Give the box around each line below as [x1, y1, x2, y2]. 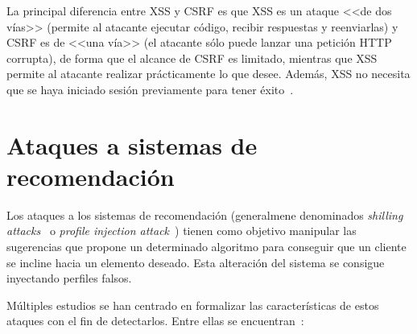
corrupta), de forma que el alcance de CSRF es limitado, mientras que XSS [6, 49, 378, 66]
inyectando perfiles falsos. [6, 270, 132, 287]
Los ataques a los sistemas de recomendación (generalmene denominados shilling [6, 206, 403, 223]
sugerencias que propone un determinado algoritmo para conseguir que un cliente [6, 238, 407, 255]
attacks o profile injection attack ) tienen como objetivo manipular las [6, 222, 357, 239]
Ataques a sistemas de [6, 128, 258, 161]
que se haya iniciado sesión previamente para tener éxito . [6, 80, 294, 97]
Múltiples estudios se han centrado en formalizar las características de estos [6, 296, 379, 313]
